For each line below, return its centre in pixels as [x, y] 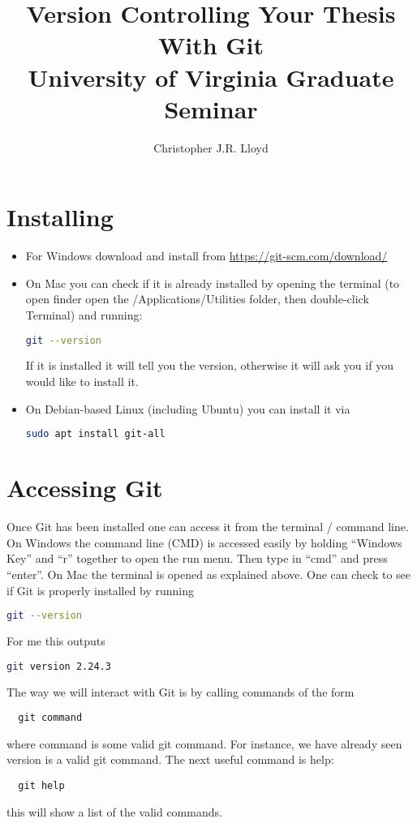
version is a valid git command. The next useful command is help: [170, 759]
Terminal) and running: [84, 315]
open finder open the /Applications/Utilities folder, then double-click [197, 299]
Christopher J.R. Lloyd [211, 147]
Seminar [211, 108]
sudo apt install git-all [95, 434]
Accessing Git [85, 488]
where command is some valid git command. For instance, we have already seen [204, 743]
